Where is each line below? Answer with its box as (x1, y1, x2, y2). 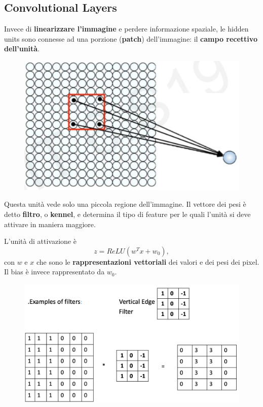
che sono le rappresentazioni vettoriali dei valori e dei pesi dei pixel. (36, 256, 259, 267)
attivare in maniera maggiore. (4, 218, 96, 229)
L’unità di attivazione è (4, 236, 77, 246)
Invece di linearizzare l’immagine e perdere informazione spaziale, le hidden (4, 23, 249, 34)
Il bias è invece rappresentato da (4, 266, 105, 277)
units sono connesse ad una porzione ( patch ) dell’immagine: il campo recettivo (4, 33, 257, 44)
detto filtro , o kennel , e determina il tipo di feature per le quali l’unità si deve (4, 208, 251, 219)
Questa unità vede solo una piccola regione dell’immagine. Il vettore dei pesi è (4, 199, 246, 209)
